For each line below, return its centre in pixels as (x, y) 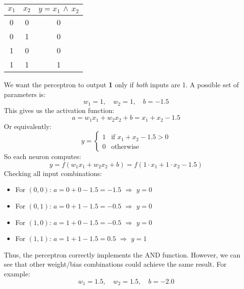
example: (17, 274)
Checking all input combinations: (53, 173)
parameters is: (25, 94)
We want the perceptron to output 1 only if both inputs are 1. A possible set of (122, 84)
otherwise (125, 147)
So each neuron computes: (43, 156)
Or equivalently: (28, 126)
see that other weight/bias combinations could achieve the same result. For (115, 264)
